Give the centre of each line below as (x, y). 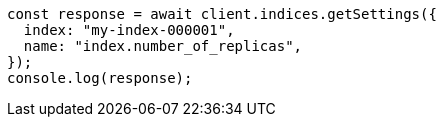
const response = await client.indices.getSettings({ (222, 14)
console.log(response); (100, 78)
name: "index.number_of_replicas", (163, 46)
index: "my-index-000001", (129, 30)
